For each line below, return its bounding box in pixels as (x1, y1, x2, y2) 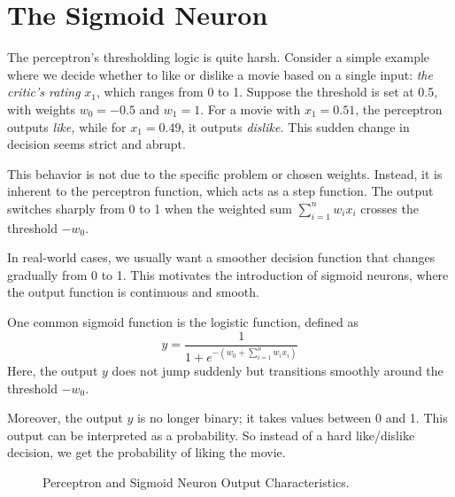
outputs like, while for (7, 117, 127, 136)
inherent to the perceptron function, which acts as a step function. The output (7, 182, 434, 200)
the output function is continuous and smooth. (7, 283, 259, 301)
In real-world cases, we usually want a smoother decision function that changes (7, 248, 436, 267)
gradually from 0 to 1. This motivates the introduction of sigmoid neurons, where (7, 265, 449, 283)
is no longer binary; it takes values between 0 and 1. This (136, 408, 448, 427)
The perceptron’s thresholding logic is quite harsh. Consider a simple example (7, 48, 430, 66)
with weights (7, 99, 76, 118)
